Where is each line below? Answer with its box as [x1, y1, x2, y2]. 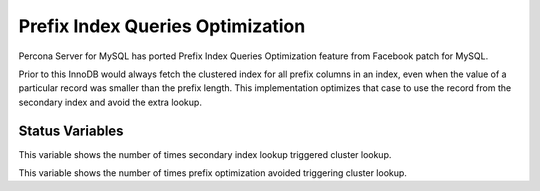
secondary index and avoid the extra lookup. [18, 96, 202, 108]
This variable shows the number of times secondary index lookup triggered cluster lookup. [18, 148, 392, 160]
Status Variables [18, 122, 124, 139]
